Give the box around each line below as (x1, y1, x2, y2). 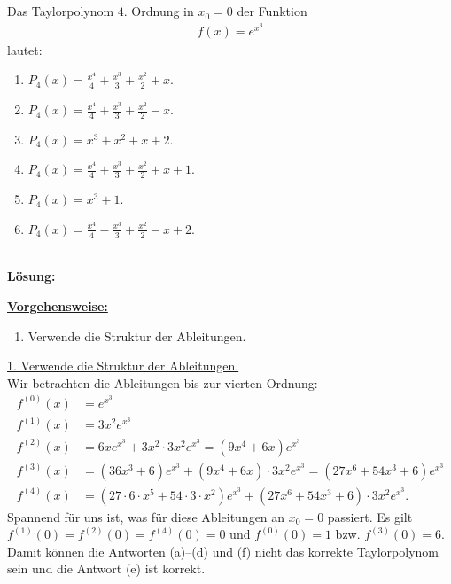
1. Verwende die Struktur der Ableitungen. (7, 356, 239, 375)
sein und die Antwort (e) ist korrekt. (7, 559, 206, 578)
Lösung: (7, 267, 56, 285)
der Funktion (237, 2, 307, 20)
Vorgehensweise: (7, 296, 108, 315)
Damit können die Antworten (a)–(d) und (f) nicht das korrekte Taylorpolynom (7, 541, 439, 560)
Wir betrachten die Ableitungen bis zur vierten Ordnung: (7, 373, 318, 392)
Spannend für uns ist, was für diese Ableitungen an (7, 507, 285, 526)
